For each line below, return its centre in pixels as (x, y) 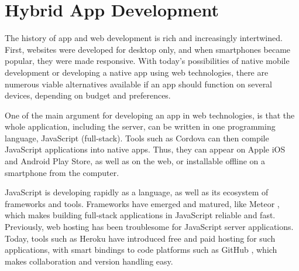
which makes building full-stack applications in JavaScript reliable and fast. (140, 215)
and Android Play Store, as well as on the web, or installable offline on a (135, 161)
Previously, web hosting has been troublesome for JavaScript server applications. (149, 227)
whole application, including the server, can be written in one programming (140, 126)
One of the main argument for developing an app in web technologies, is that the (150, 115)
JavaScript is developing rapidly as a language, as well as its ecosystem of (137, 192)
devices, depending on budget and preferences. (88, 95)
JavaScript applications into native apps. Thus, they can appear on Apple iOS (145, 149)
